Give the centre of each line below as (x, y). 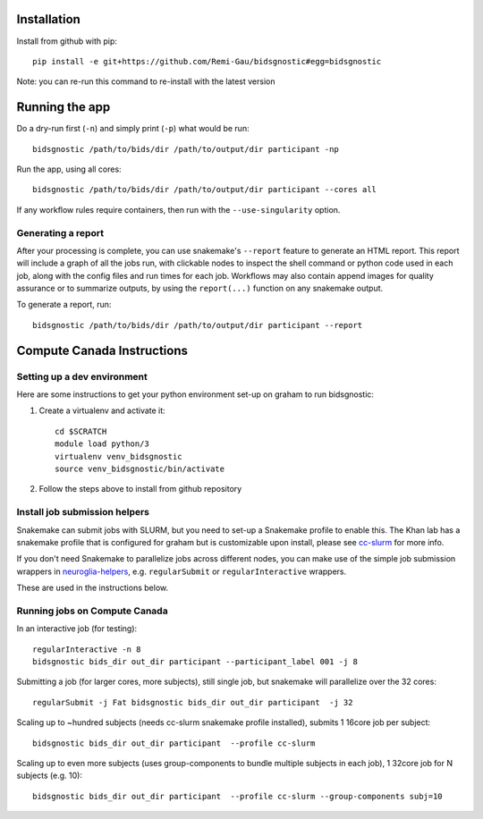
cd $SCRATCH (81, 431)
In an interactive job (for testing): (77, 629)
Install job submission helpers (83, 512)
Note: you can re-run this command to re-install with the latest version (146, 81)
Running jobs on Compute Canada (93, 611)
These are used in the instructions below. (93, 588)
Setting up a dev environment (82, 376)
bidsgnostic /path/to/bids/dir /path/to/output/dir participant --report (198, 325)
